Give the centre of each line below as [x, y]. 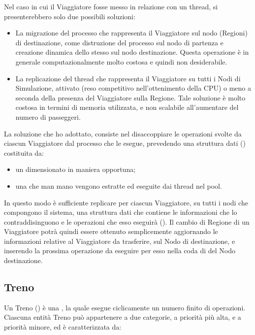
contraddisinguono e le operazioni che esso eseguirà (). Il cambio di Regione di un [127, 221]
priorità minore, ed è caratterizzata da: [63, 327]
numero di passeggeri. [48, 117]
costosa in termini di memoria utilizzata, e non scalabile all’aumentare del [127, 107]
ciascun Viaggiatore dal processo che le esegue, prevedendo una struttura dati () [125, 143]
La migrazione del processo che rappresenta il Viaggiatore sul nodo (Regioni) [131, 33]
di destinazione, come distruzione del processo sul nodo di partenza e [119, 42]
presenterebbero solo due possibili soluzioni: [70, 16]
